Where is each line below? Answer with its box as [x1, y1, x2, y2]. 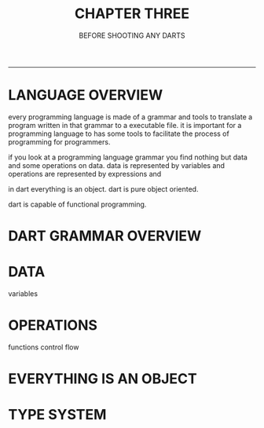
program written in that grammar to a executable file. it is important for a [8, 120, 242, 130]
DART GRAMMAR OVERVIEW [8, 227, 202, 245]
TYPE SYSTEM [8, 406, 107, 424]
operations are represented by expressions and [8, 169, 162, 178]
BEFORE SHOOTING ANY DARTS [79, 31, 185, 40]
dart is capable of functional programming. [8, 199, 147, 209]
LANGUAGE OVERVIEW [8, 86, 163, 104]
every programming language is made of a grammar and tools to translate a [8, 112, 253, 122]
